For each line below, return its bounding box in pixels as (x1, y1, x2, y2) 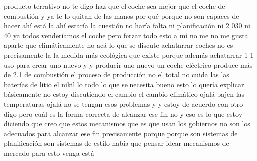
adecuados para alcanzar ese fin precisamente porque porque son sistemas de (4, 128, 238, 138)
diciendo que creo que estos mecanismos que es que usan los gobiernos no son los (4, 118, 250, 129)
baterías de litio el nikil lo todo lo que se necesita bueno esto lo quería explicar (4, 79, 244, 89)
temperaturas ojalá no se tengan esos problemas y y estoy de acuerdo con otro (4, 98, 243, 109)
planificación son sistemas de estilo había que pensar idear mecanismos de (4, 138, 229, 148)
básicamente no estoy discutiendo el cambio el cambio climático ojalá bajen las (4, 89, 245, 99)
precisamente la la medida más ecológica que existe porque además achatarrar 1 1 (4, 49, 254, 60)
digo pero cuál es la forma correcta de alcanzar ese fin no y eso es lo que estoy (4, 108, 243, 119)
